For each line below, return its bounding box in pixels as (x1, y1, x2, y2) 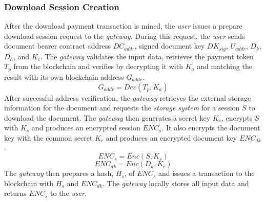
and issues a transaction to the (158, 168, 255, 178)
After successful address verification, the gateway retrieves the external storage (4, 92, 251, 103)
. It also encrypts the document (161, 122, 260, 133)
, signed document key (134, 40, 205, 51)
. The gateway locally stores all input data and (103, 177, 249, 188)
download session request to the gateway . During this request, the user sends (4, 30, 245, 41)
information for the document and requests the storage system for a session (4, 102, 240, 113)
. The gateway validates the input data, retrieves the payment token (40, 51, 254, 61)
